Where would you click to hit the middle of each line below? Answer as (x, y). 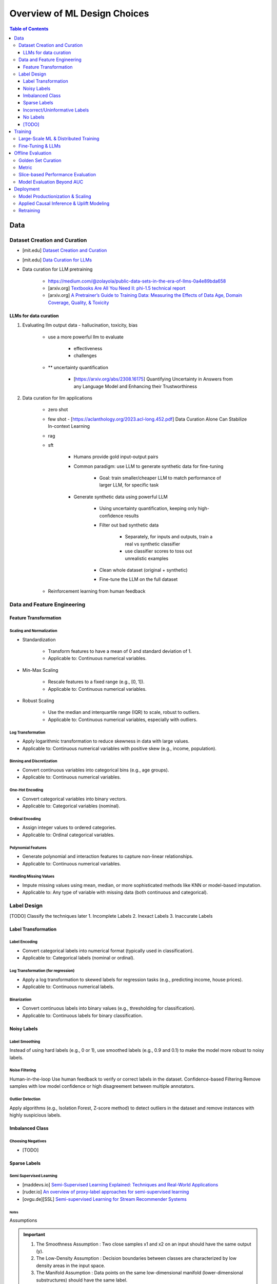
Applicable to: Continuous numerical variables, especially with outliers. (123, 720)
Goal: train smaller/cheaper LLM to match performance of (160, 478)
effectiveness (88, 348)
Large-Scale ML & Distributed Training (59, 139)
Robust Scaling (38, 701)
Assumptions (23, 1220)
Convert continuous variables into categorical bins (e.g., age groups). (96, 770)
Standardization (39, 639)
